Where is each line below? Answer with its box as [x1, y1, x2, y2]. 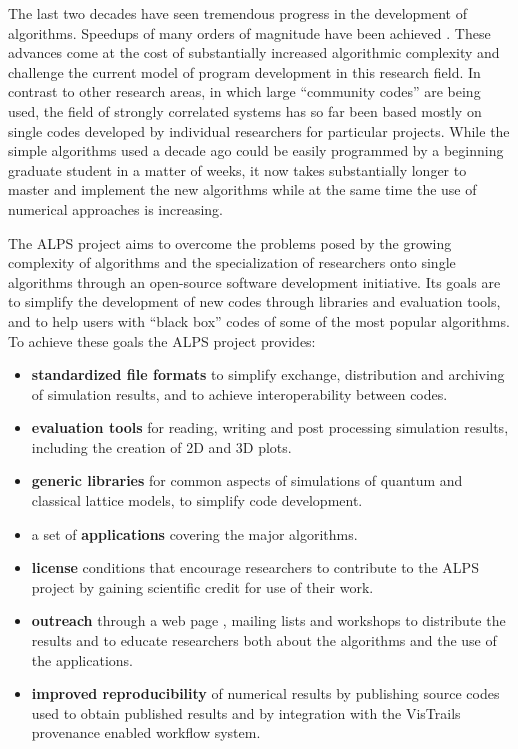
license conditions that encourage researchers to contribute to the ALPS [31, 557, 479, 578]
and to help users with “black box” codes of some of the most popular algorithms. [8, 310, 510, 331]
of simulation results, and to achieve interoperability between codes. [31, 383, 448, 404]
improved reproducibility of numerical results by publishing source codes [31, 683, 500, 704]
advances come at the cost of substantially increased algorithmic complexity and [8, 42, 500, 63]
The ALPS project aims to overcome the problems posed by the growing [8, 232, 452, 253]
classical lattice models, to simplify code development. [31, 490, 363, 511]
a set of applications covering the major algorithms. [31, 523, 358, 544]
